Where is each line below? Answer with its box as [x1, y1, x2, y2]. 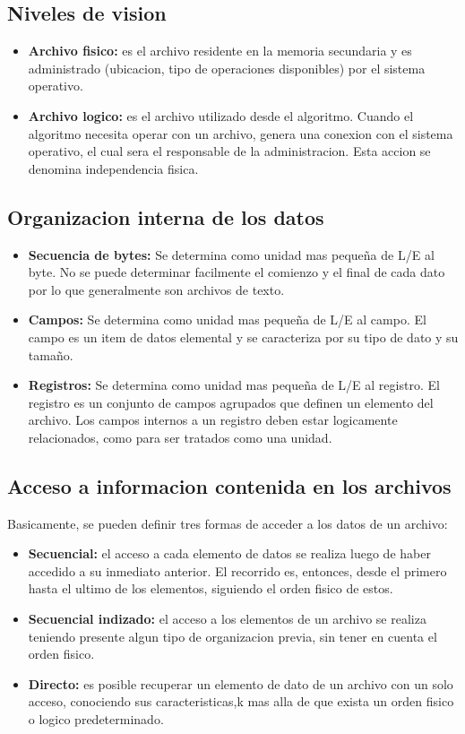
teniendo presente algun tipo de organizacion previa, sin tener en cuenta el [28, 626, 437, 645]
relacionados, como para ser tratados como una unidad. [28, 427, 332, 446]
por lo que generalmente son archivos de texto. [28, 280, 285, 298]
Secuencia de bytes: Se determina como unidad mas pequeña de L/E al [28, 245, 435, 263]
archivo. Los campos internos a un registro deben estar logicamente [28, 410, 398, 429]
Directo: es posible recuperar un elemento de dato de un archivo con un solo [28, 674, 453, 693]
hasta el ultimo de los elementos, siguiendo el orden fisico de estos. [28, 579, 393, 598]
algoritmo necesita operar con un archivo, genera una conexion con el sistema [28, 124, 453, 142]
